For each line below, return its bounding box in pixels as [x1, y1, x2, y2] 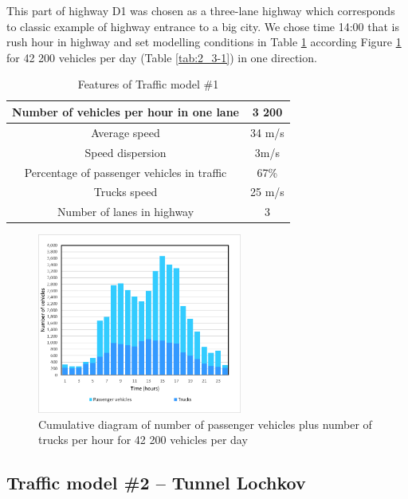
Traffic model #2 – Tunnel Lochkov [6, 470, 306, 495]
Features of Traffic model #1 [77, 76, 219, 92]
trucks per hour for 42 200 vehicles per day [38, 431, 248, 448]
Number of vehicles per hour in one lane [12, 103, 239, 120]
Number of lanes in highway [57, 203, 194, 220]
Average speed [91, 124, 160, 140]
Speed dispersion [84, 143, 167, 160]
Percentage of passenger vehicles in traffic [24, 163, 227, 180]
